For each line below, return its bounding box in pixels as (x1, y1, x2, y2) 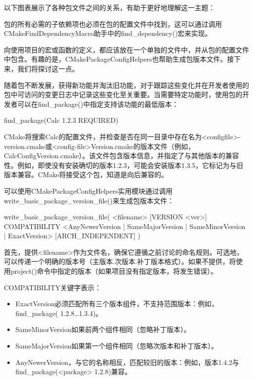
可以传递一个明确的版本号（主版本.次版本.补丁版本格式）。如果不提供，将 (4, 256, 236, 266)
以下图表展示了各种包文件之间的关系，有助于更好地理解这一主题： (4, 2, 215, 12)
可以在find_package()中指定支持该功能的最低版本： (17, 99, 179, 109)
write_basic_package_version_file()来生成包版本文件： (4, 195, 174, 205)
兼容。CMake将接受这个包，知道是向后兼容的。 (17, 169, 168, 180)
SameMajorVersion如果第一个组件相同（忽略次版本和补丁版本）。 (15, 341, 218, 351)
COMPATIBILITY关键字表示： (4, 282, 102, 292)
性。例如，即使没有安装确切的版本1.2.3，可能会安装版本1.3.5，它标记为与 (4, 160, 236, 170)
